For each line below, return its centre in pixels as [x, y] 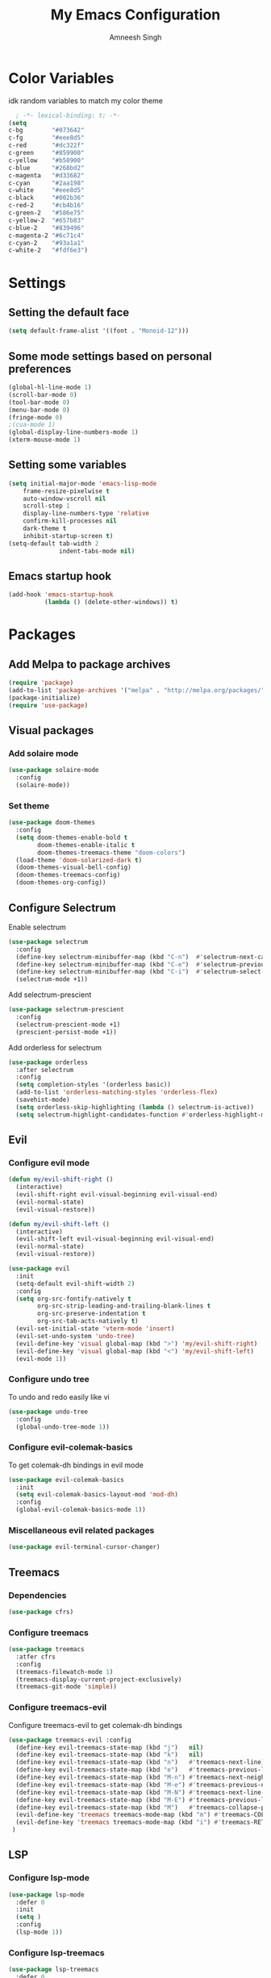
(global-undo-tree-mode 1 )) [63, 1427]
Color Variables [61, 78]
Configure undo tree [49, 1379]
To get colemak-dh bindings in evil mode [76, 1465]
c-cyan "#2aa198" [46, 183]
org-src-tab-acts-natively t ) [88, 1321]
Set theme [29, 806]
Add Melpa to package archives [90, 664]
